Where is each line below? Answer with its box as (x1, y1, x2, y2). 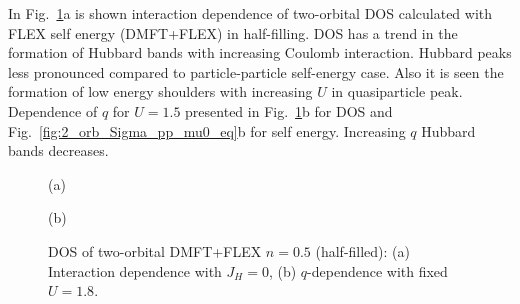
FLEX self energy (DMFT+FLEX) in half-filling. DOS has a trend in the (8, 22, 458, 43)
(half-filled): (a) (315, 240, 411, 261)
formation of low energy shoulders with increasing (8, 81, 313, 102)
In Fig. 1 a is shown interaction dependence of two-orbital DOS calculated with (8, 3, 493, 23)
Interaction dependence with (48, 260, 222, 281)
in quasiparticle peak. (331, 81, 463, 102)
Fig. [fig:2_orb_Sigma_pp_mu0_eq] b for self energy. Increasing (8, 120, 406, 141)
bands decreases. (8, 140, 109, 161)
